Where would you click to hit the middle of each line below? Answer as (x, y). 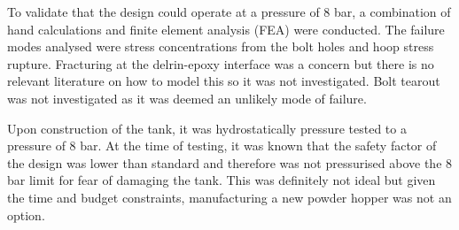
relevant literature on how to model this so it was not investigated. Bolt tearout (224, 81)
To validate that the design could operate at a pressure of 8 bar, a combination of (229, 11)
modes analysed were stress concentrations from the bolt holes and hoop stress (221, 46)
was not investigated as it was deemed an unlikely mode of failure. (187, 98)
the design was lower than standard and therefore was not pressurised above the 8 (230, 162)
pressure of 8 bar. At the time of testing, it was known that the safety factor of (222, 146)
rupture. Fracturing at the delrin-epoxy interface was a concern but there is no (221, 63)
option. (26, 215)
